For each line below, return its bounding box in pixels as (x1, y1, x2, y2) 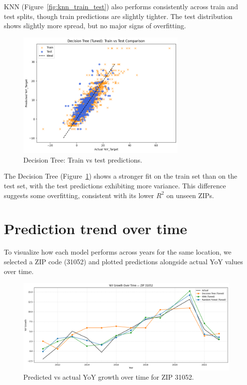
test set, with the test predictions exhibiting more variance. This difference (4, 181, 226, 191)
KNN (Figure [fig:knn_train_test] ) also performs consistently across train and (4, 1, 238, 11)
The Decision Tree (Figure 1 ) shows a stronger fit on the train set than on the (4, 171, 237, 181)
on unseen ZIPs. (166, 190, 214, 200)
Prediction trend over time (4, 219, 187, 238)
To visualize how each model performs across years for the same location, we (4, 247, 231, 257)
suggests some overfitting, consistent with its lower (4, 190, 154, 200)
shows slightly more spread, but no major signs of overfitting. (4, 20, 186, 31)
